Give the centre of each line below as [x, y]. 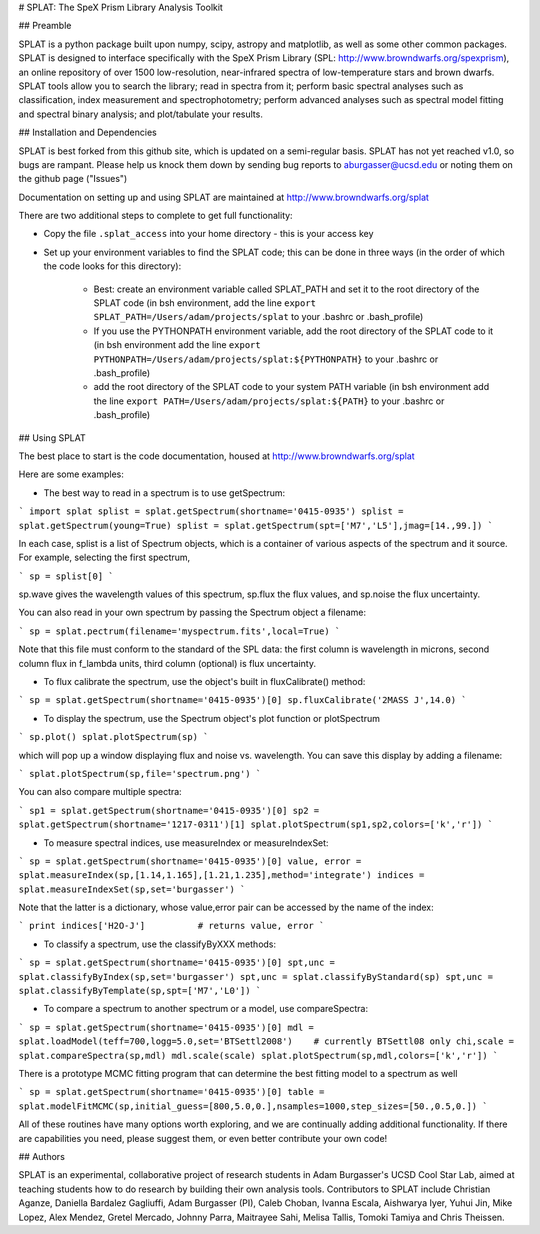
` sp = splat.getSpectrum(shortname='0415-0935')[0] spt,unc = [176, 963]
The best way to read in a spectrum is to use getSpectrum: [164, 492]
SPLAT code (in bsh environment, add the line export [205, 303]
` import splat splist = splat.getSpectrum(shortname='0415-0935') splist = [211, 511]
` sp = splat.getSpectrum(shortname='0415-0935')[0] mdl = [166, 1027]
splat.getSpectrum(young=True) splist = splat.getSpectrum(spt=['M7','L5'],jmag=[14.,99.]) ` [256, 525]
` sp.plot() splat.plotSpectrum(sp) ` [113, 737]
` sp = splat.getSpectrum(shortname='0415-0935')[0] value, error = [190, 861]
